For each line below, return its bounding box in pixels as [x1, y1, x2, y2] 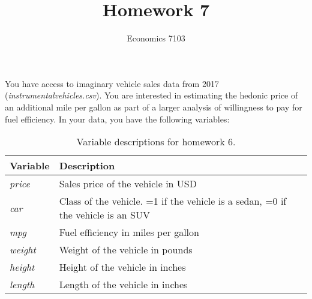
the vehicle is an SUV [59, 208, 150, 222]
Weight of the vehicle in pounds [59, 243, 193, 257]
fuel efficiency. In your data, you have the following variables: [5, 112, 230, 125]
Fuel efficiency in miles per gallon [59, 225, 199, 240]
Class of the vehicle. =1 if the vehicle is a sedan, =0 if [59, 194, 287, 208]
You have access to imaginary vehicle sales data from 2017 [5, 77, 219, 89]
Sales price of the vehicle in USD [59, 177, 197, 191]
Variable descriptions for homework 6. [76, 134, 236, 149]
